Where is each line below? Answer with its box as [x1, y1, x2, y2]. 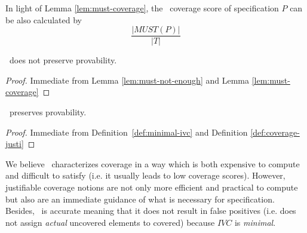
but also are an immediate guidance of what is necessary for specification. [5, 192, 275, 205]
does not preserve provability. [9, 54, 117, 66]
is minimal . [234, 216, 276, 228]
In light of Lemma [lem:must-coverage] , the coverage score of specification [5, 2, 279, 14]
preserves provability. [9, 106, 87, 118]
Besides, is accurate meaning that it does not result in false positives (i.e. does [5, 204, 296, 217]
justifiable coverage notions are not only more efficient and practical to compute [5, 181, 298, 193]
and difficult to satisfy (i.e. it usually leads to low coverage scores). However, [5, 169, 285, 182]
